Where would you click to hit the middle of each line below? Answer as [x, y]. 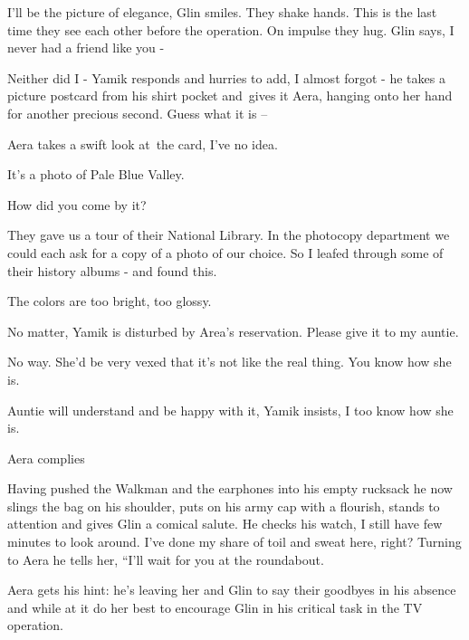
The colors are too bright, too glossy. [110, 301]
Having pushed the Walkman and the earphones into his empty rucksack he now [230, 488]
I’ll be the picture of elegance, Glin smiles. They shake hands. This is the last [222, 12]
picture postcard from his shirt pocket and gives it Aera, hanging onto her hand [230, 96]
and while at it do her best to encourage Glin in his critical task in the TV [215, 607]
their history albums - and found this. [112, 270]
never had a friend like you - [86, 48]
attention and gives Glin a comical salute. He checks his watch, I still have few [225, 524]
